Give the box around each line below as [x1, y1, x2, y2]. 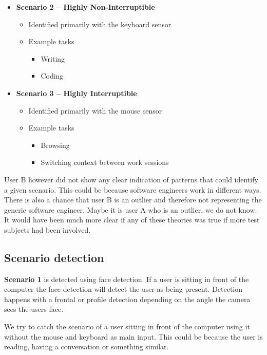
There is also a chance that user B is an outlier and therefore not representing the [4, 194, 262, 205]
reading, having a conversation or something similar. [4, 341, 169, 352]
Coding [41, 70, 64, 81]
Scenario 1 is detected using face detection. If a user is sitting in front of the [4, 273, 249, 284]
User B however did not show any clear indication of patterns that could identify [4, 174, 258, 184]
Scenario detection [4, 249, 104, 265]
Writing [41, 53, 65, 64]
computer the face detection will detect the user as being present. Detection [4, 284, 243, 294]
